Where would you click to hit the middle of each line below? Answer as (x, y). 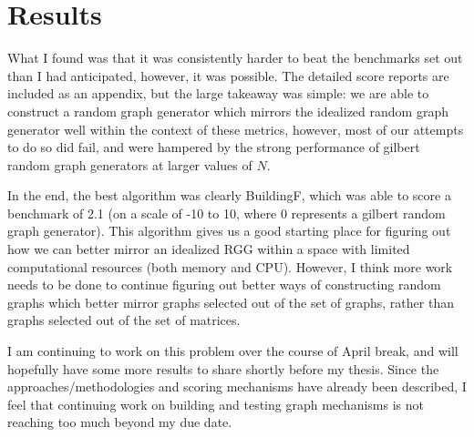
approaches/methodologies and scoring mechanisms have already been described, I (237, 386)
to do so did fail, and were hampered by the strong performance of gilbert (214, 147)
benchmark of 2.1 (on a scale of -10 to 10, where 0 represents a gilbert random (227, 213)
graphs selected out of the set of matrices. (124, 320)
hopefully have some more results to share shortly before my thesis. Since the (223, 368)
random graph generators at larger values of (130, 164)
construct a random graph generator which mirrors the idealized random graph (228, 111)
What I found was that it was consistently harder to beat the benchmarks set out (235, 58)
